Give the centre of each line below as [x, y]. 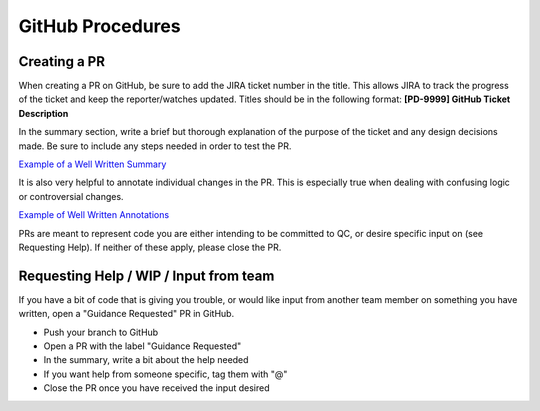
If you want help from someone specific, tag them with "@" [165, 374]
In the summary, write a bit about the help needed [146, 360]
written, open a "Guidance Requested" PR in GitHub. [126, 314]
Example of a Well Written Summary [92, 164]
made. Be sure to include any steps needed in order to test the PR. [155, 146]
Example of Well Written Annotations [94, 215]
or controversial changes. [71, 196]
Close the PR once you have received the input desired [156, 388]
